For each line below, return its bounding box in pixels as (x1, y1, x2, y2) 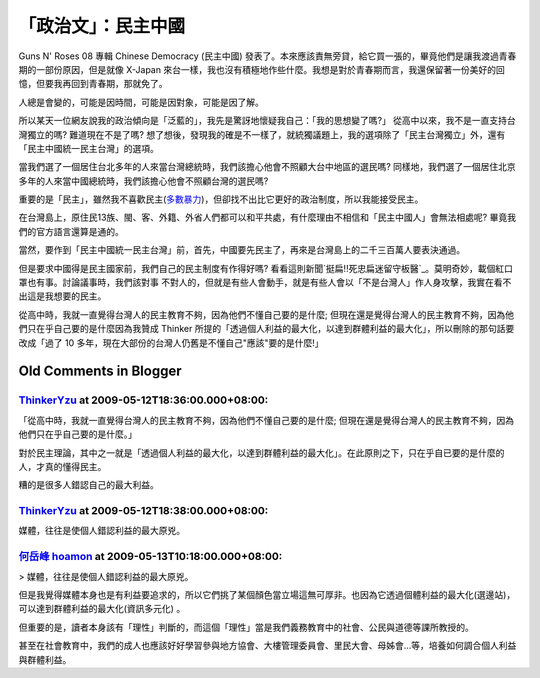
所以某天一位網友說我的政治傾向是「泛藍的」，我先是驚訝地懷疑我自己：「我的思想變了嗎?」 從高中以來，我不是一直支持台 (18, 115, 517, 127)
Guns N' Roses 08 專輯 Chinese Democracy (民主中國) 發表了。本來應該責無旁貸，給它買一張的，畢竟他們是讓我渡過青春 (18, 50, 517, 62)
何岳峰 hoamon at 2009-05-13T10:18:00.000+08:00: (18, 550, 283, 564)
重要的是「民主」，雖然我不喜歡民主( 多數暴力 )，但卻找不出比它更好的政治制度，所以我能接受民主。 (18, 193, 424, 205)
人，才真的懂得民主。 (18, 460, 107, 472)
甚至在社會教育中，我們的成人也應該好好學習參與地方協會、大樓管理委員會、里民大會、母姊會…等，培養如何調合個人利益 (18, 640, 517, 652)
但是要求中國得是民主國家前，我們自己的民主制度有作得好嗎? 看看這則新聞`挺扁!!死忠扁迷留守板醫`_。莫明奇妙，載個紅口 (18, 262, 514, 274)
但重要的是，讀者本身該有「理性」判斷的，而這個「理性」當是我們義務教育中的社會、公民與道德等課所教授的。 (18, 621, 474, 633)
